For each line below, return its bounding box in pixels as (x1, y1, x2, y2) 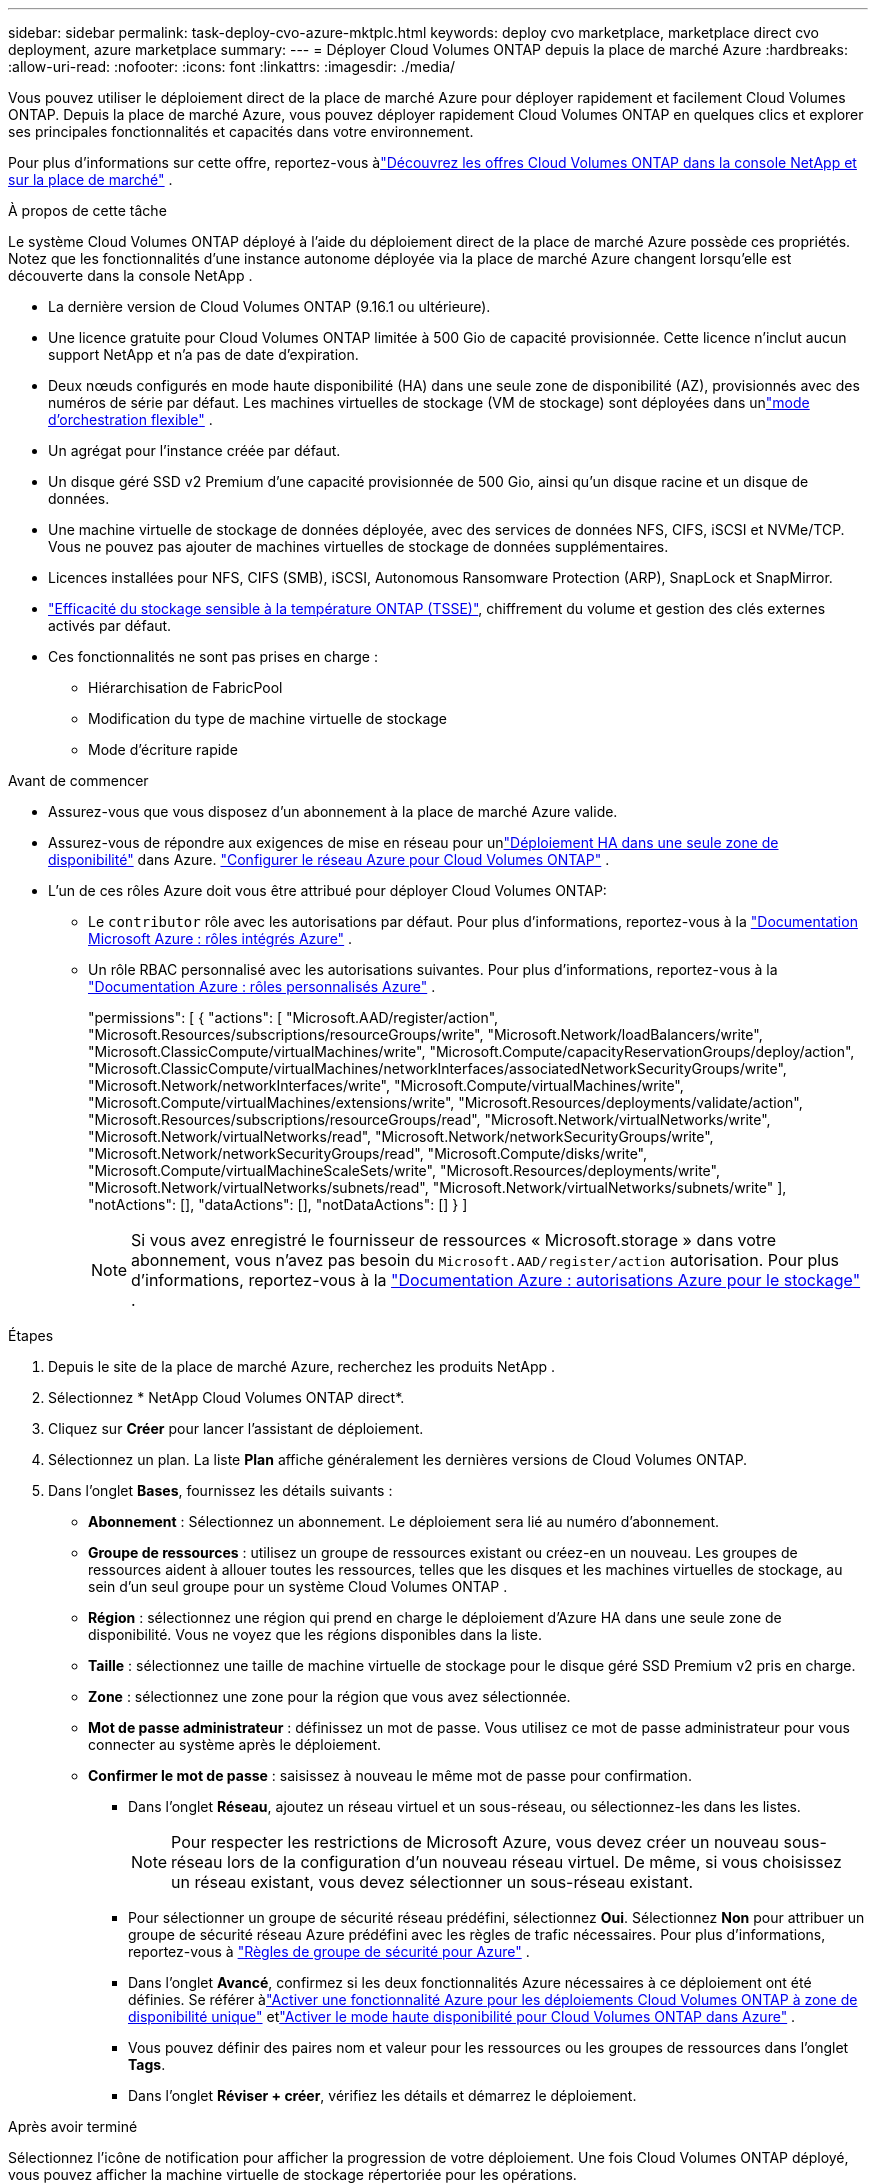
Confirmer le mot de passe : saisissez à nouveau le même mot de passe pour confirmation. (88, 1767, 692, 1784)
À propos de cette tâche (8, 202, 167, 219)
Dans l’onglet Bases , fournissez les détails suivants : (48, 1482, 393, 1499)
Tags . (128, 2056, 166, 2073)
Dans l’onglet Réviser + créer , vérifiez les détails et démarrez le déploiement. (128, 2087, 637, 2104)
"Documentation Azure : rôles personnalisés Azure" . (88, 978, 436, 995)
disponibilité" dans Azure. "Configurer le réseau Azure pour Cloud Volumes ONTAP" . (48, 851, 610, 868)
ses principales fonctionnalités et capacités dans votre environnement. (8, 123, 474, 140)
